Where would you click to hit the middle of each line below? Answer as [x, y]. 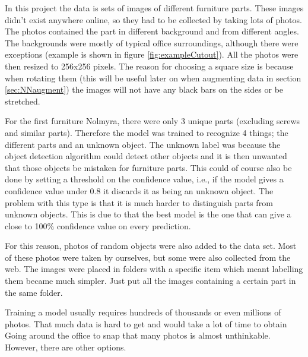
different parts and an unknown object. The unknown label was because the [143, 144]
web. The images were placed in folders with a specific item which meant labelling [154, 269]
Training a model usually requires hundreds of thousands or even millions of [143, 312]
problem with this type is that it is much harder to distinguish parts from [139, 202]
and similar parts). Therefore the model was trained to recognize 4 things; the [147, 132]
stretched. [23, 101]
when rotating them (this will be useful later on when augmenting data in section [153, 78]
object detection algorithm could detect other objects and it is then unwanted [146, 156]
